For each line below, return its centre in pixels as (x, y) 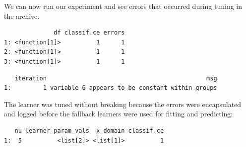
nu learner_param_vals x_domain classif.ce (89, 130)
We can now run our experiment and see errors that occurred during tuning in (123, 6)
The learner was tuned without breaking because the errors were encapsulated (123, 104)
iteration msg (116, 78)
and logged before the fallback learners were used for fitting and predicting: (119, 114)
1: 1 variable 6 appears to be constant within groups (111, 88)
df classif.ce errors (89, 33)
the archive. (22, 16)
